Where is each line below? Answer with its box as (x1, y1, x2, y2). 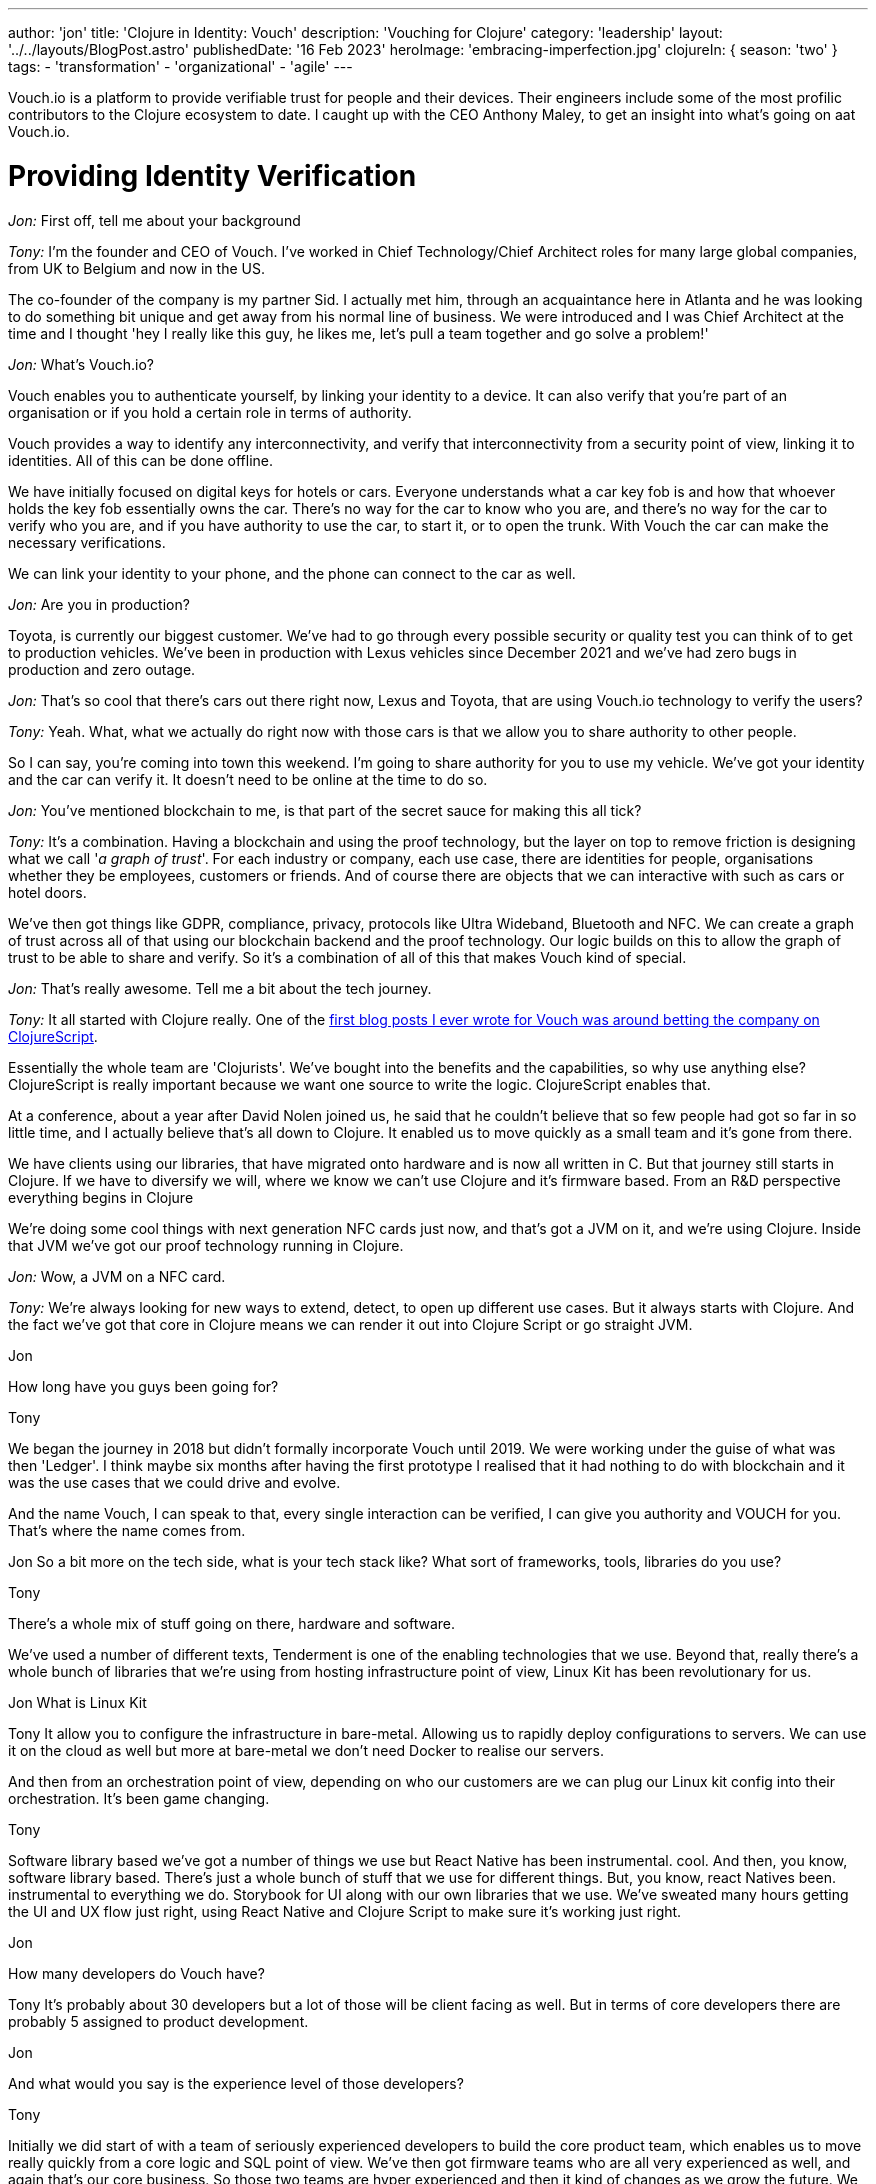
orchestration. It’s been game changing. (8, 1789, 270, 1807)
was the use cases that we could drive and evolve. (8, 1473, 341, 1491)
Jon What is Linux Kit (8, 1693, 147, 1711)
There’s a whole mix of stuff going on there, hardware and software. (8, 1614, 456, 1632)
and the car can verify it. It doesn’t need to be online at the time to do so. (8, 770, 488, 788)
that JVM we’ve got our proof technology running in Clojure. (8, 1236, 404, 1254)
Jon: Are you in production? (8, 595, 190, 613)
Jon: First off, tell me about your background (8, 211, 301, 229)
